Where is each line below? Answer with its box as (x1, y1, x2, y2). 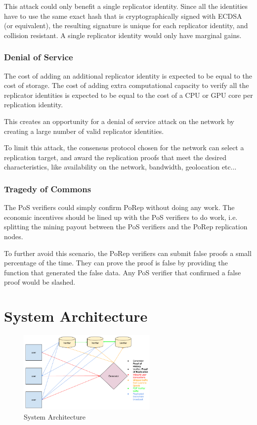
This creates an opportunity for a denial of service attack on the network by (4, 116, 234, 126)
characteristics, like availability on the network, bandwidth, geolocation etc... (4, 162, 237, 172)
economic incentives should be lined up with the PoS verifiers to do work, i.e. (4, 212, 238, 222)
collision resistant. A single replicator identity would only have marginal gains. (4, 30, 242, 40)
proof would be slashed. (4, 277, 76, 287)
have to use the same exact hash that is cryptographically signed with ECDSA (4, 10, 242, 21)
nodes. (4, 231, 23, 241)
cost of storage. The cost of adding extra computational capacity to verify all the (4, 80, 249, 90)
